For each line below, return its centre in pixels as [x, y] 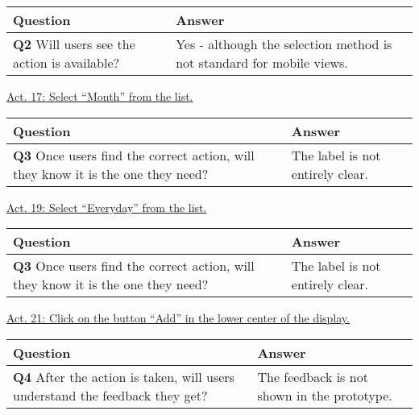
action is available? [66, 62]
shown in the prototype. [325, 395]
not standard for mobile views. [262, 62]
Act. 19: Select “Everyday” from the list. [107, 207]
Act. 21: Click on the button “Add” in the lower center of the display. [178, 318]
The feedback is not [313, 376]
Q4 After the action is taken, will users [124, 376]
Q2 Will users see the [74, 44]
